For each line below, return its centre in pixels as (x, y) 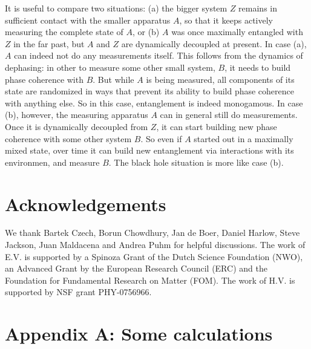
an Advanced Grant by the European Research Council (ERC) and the (136, 268)
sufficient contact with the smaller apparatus (88, 20)
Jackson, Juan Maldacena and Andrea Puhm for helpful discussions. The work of (155, 245)
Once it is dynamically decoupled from (77, 126)
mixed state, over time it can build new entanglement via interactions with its (149, 150)
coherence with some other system (68, 138)
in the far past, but (49, 43)
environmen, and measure (52, 162)
